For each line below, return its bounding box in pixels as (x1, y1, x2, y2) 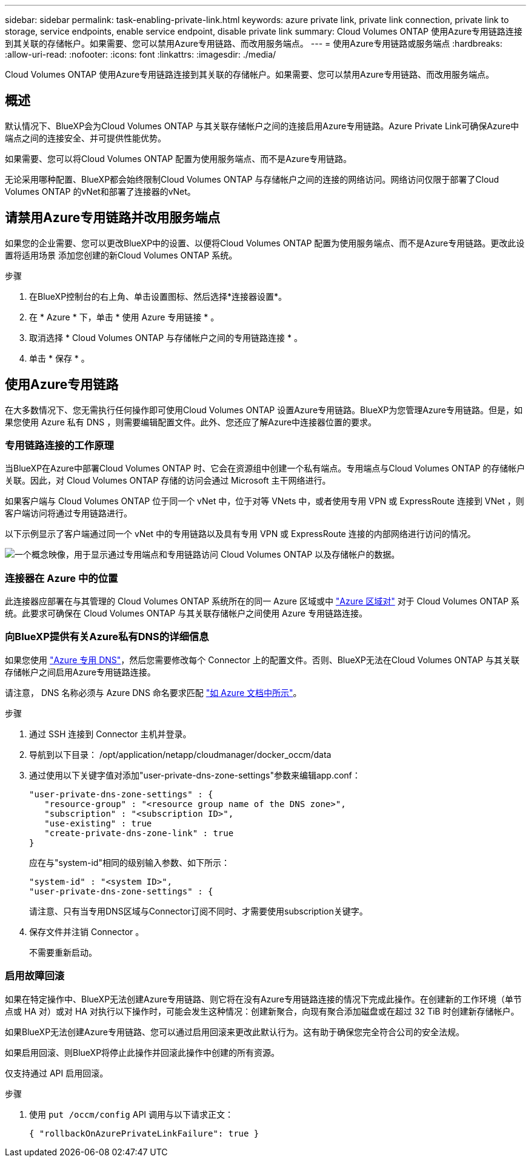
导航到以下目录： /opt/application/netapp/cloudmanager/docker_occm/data (29, 749, 332, 760)
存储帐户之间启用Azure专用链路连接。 (5, 666, 156, 677)
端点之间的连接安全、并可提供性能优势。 (5, 132, 166, 143)
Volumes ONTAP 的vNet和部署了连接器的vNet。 (5, 186, 196, 197)
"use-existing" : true (44, 818, 152, 828)
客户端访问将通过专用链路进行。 (5, 508, 132, 519)
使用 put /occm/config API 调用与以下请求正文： (29, 1109, 234, 1120)
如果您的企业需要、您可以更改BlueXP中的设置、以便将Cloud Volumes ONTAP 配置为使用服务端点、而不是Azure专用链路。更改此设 (5, 237, 525, 248)
